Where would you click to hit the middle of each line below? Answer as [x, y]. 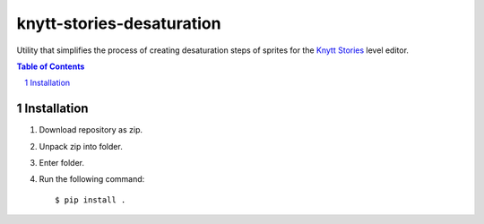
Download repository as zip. [91, 130]
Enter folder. [62, 163]
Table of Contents [51, 66]
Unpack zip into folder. [81, 146]
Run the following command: [92, 179]
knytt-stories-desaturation [119, 23]
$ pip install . [91, 200]
